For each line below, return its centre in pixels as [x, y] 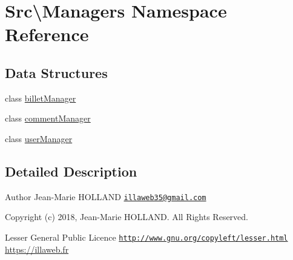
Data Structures [56, 72]
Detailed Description [71, 171]
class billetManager [41, 98]
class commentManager [48, 118]
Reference [47, 34]
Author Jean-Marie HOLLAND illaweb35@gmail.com [106, 196]
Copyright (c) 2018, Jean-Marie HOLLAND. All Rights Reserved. [127, 217]
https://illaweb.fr [37, 249]
